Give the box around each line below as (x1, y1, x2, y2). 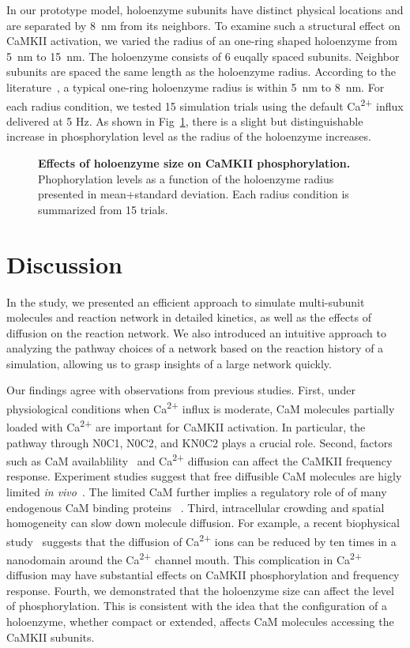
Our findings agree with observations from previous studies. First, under (6, 382, 356, 398)
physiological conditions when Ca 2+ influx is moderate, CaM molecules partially (6, 398, 395, 416)
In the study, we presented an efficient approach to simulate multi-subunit (6, 293, 365, 310)
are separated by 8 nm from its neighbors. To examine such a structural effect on (6, 17, 401, 33)
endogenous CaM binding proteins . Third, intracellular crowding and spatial (6, 499, 385, 515)
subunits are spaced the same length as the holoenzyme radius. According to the (6, 63, 396, 80)
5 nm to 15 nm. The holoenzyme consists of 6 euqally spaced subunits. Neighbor (6, 47, 400, 64)
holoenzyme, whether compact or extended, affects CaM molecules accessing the (6, 613, 394, 630)
